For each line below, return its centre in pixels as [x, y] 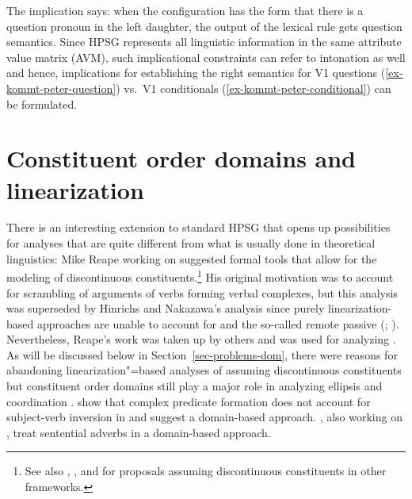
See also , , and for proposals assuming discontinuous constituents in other [206, 471]
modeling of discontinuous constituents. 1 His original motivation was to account [200, 276]
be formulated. [42, 104]
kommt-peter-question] [61, 88]
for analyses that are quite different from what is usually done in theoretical [191, 243]
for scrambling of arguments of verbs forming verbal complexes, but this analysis [202, 292]
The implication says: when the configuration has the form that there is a [185, 10]
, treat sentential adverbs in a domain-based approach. [139, 432]
